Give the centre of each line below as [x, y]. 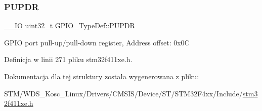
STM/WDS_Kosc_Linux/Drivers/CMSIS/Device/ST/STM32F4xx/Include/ [123, 93]
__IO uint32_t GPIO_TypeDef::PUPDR [70, 25]
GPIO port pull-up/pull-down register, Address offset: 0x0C [97, 42]
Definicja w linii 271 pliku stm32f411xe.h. [68, 59]
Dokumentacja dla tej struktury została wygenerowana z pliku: [102, 76]
